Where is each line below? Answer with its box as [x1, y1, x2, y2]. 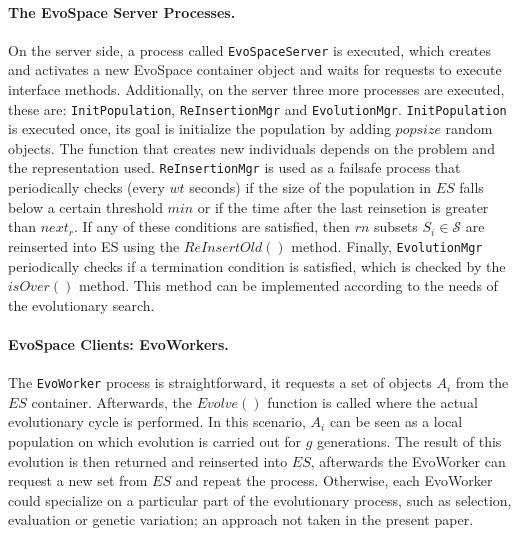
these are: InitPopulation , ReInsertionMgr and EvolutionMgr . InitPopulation [8, 98, 507, 119]
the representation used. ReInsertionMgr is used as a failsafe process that [8, 157, 461, 178]
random [445, 118, 493, 139]
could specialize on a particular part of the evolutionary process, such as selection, [8, 489, 512, 510]
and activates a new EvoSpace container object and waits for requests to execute [8, 59, 502, 80]
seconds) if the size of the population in [189, 177, 432, 198]
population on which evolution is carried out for [8, 431, 302, 451]
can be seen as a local [329, 411, 463, 432]
